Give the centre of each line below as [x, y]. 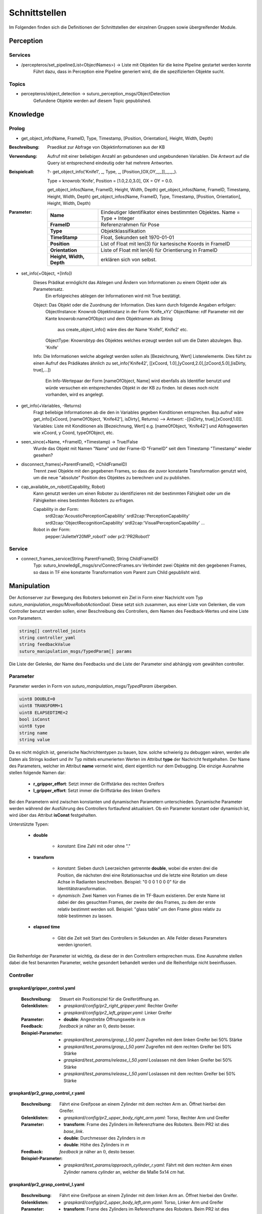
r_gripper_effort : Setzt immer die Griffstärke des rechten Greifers [99, 784]
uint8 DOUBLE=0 [37, 699]
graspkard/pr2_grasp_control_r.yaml [47, 1093]
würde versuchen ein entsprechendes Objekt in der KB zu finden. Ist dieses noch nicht [132, 388]
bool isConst [35, 719]
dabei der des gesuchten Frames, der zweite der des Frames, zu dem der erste [137, 902]
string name [33, 733]
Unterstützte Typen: [29, 824]
